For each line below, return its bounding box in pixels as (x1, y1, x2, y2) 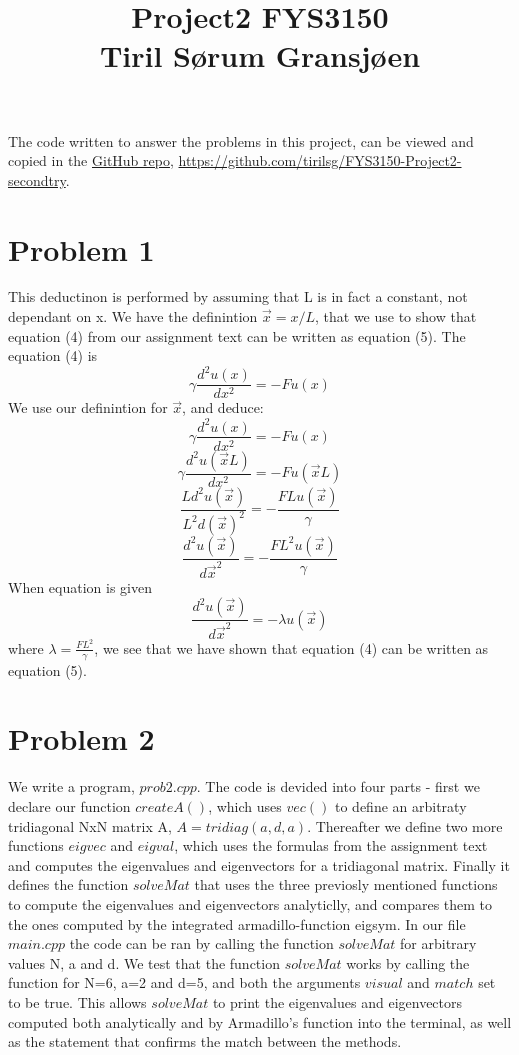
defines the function (8, 874, 129, 895)
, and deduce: (182, 397, 264, 418)
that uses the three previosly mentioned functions (194, 874, 498, 895)
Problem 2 (8, 718, 155, 759)
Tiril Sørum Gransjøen (99, 35, 421, 76)
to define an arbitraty (334, 795, 467, 816)
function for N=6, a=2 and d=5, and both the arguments (8, 972, 361, 993)
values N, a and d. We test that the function (8, 952, 280, 973)
